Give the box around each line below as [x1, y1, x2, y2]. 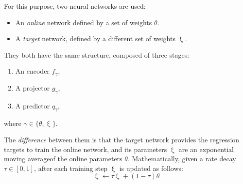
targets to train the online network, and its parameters [4, 144, 167, 154]
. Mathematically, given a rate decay [127, 153, 236, 164]
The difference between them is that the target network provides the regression [4, 135, 240, 145]
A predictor [15, 100, 50, 110]
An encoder [15, 66, 50, 76]
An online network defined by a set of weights [15, 17, 152, 27]
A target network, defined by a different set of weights [15, 33, 175, 44]
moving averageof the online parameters [4, 153, 122, 164]
